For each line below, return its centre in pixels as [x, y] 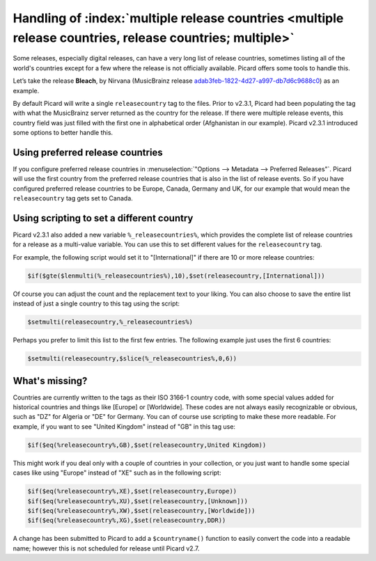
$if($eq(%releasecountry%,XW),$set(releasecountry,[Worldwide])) [141, 511]
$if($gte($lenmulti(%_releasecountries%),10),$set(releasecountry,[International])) [176, 276]
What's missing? [50, 380]
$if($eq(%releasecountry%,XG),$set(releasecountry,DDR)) [127, 521]
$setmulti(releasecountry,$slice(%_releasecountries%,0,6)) [132, 359]
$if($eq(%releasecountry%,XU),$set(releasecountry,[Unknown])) [138, 501]
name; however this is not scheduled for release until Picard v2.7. [106, 548]
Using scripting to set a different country [103, 218]
